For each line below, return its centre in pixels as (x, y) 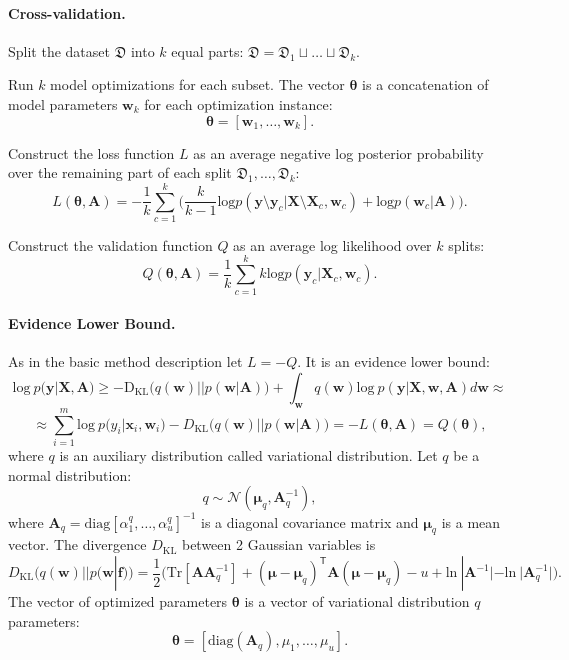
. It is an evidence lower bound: (393, 361)
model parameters (63, 103)
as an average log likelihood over (332, 244)
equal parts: (207, 50)
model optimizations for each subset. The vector (197, 84)
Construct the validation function (110, 244)
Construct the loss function (91, 152)
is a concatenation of (425, 84)
